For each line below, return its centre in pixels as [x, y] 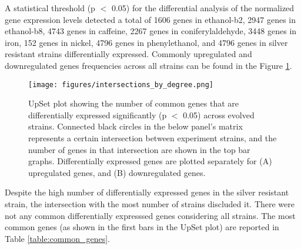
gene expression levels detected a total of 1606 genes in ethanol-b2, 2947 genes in [150, 19]
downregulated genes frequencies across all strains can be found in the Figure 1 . [148, 65]
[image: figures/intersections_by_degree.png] [121, 84]
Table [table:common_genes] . [57, 238]
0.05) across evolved [219, 114]
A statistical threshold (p [50, 8]
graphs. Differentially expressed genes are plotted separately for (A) [150, 161]
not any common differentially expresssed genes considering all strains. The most [150, 215]
